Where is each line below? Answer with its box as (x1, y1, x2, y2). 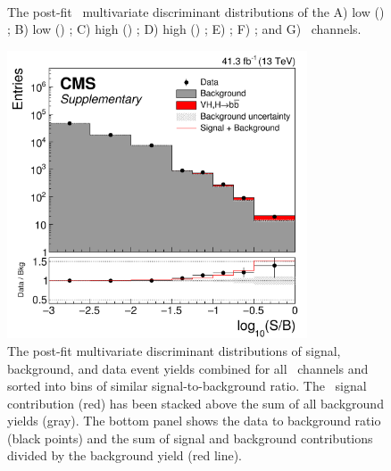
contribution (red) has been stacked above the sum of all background (7, 393, 384, 412)
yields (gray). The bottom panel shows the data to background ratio (7, 411, 381, 430)
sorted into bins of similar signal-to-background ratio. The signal (7, 376, 367, 395)
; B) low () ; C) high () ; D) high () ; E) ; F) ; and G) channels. (7, 20, 362, 38)
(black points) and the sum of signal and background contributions (7, 428, 373, 447)
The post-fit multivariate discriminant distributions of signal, (7, 341, 341, 359)
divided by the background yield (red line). (7, 446, 243, 465)
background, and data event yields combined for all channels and (7, 359, 369, 377)
